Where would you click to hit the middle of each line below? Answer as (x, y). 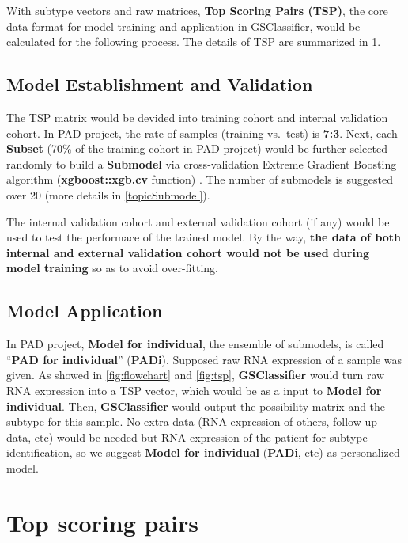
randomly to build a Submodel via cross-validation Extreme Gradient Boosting (202, 163)
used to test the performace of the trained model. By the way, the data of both (204, 237)
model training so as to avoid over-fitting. (112, 268)
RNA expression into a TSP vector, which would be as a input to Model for (194, 390)
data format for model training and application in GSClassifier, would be (183, 26)
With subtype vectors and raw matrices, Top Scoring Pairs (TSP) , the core (197, 10)
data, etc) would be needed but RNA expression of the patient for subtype (187, 437)
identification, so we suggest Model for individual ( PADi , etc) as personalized (203, 452)
